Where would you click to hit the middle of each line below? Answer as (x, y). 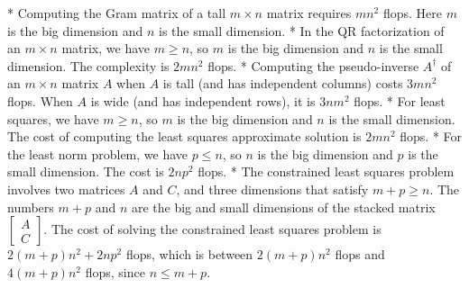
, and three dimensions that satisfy (272, 189)
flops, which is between (189, 254)
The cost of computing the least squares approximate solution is (184, 136)
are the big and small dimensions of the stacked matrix (283, 207)
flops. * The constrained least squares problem (326, 171)
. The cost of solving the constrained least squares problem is (212, 229)
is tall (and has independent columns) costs (283, 83)
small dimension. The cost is (86, 171)
